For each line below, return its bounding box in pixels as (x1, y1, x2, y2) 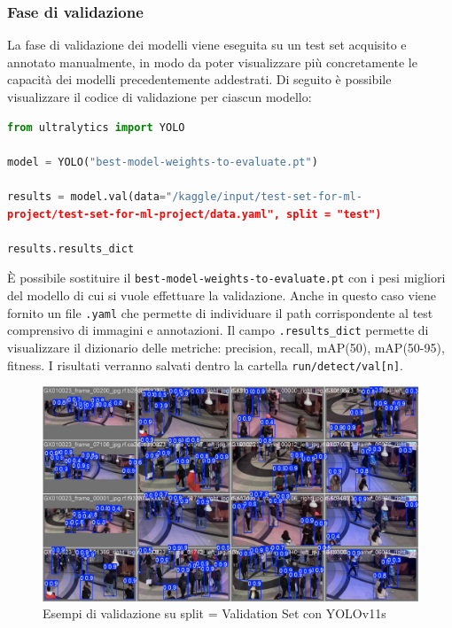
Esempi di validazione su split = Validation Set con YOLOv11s (43, 604, 386, 623)
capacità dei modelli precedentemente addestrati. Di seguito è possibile (7, 70, 392, 89)
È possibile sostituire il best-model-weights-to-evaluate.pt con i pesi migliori (7, 268, 446, 287)
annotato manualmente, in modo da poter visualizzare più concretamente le (7, 52, 417, 71)
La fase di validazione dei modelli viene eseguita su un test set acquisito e (7, 35, 407, 54)
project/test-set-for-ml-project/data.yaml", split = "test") (7, 207, 382, 221)
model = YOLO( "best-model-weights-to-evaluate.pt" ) (7, 155, 318, 168)
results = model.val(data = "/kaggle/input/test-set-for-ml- (7, 190, 362, 203)
